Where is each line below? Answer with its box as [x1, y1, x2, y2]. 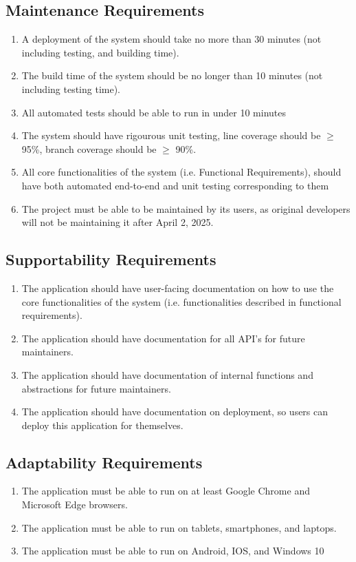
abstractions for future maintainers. [21, 381, 171, 395]
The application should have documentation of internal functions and [21, 367, 313, 382]
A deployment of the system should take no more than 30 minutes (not [21, 32, 322, 46]
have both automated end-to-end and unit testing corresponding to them [21, 178, 329, 192]
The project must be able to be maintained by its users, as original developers [21, 201, 351, 216]
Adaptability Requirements [5, 451, 203, 472]
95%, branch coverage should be [21, 141, 157, 156]
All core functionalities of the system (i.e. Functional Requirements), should [21, 165, 342, 179]
